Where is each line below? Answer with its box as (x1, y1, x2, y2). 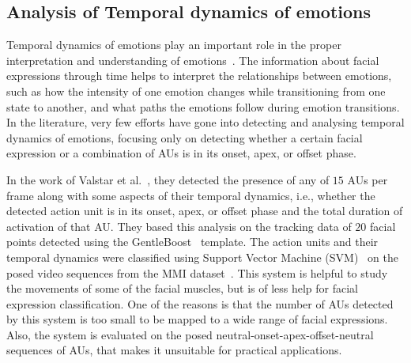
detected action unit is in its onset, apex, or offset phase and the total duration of (6, 202, 403, 219)
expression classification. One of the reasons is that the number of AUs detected (6, 295, 394, 312)
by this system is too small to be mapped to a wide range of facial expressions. (6, 311, 388, 327)
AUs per (347, 171, 388, 187)
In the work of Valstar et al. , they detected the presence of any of (6, 171, 330, 187)
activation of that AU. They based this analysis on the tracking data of (6, 217, 352, 234)
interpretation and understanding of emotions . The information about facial (6, 51, 379, 68)
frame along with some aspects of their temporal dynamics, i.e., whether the (6, 187, 375, 203)
